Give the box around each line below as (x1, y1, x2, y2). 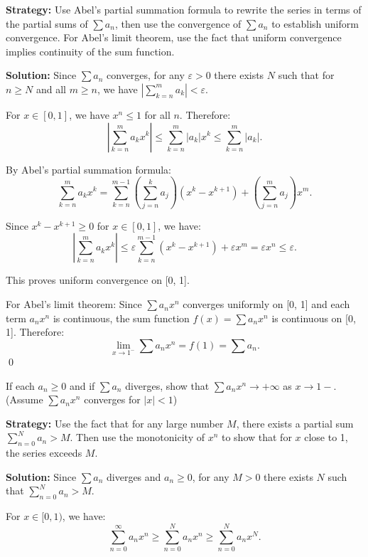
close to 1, (304, 430, 348, 445)
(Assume (6, 392, 43, 407)
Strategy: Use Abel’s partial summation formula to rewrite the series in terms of (6, 2, 362, 16)
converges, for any (107, 68, 185, 83)
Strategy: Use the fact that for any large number (6, 415, 224, 430)
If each (6, 378, 35, 393)
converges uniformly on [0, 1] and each (183, 297, 350, 312)
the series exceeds (6, 445, 82, 460)
